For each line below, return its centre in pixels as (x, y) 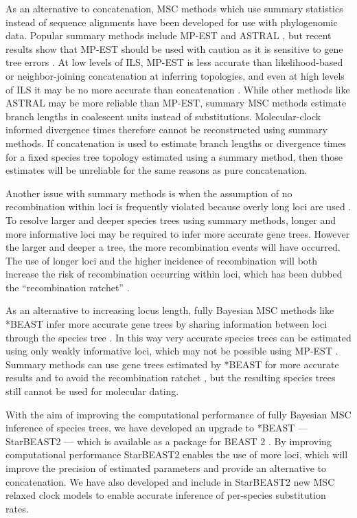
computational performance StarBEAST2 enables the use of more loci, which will (177, 454)
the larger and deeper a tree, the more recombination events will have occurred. (173, 247)
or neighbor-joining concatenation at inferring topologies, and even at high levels (175, 75)
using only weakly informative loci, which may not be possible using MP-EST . (172, 351)
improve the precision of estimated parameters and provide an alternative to (166, 468)
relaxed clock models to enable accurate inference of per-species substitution (166, 495)
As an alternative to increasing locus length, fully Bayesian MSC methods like (170, 310)
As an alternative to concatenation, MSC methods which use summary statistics (174, 8)
